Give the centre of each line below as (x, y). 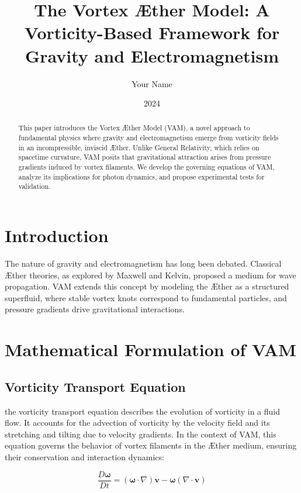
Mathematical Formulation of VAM (150, 349)
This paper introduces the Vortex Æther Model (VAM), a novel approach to (134, 128)
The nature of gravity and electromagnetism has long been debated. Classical (143, 263)
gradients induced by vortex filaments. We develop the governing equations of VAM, (146, 167)
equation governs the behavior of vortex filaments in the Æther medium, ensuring (151, 445)
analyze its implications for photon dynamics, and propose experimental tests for (141, 176)
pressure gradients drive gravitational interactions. (95, 309)
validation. (34, 186)
